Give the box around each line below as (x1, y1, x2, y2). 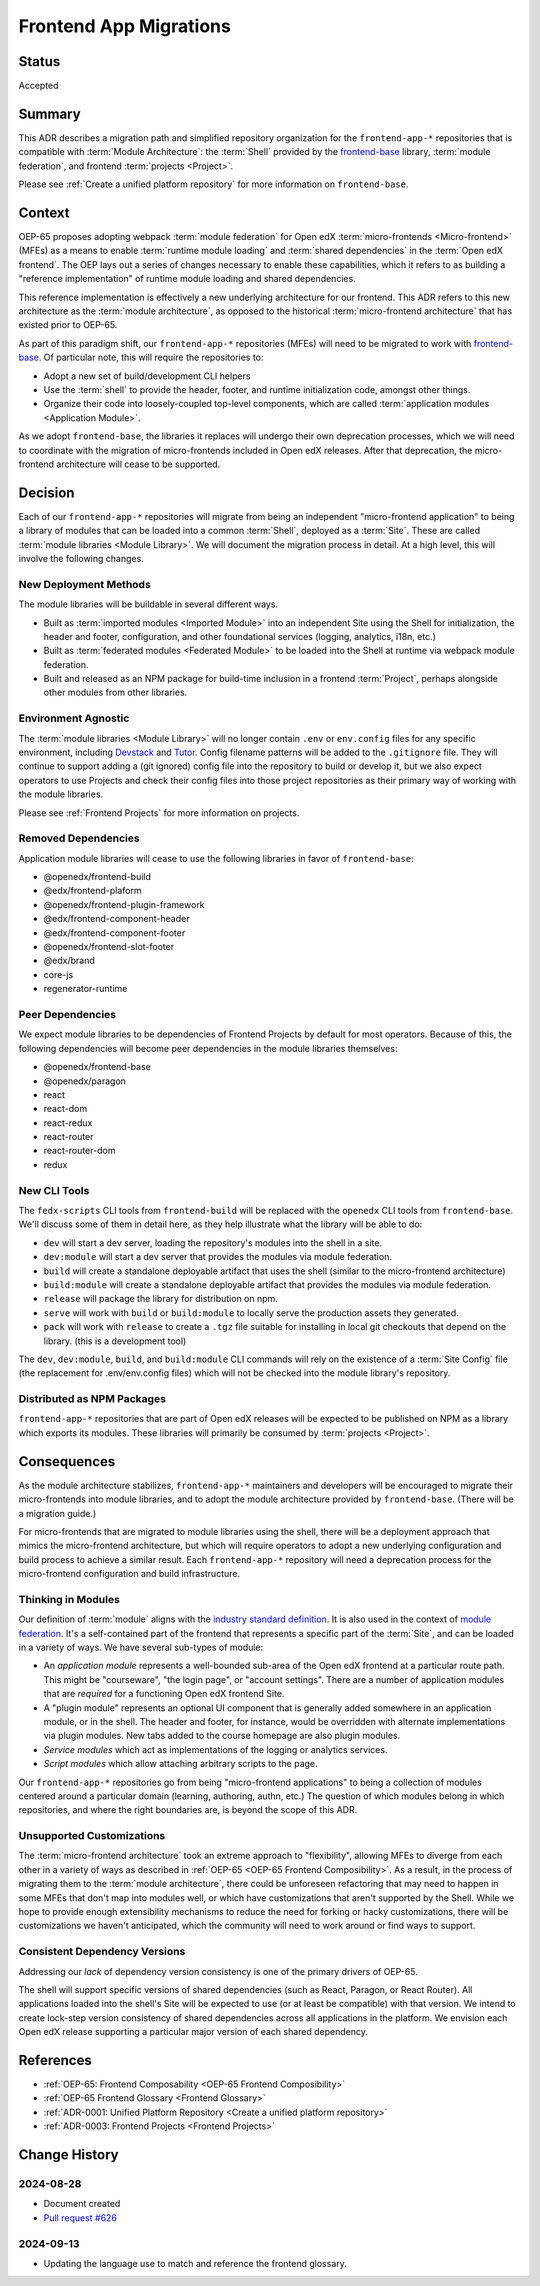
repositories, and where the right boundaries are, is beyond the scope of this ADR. (18, 1804, 358, 1816)
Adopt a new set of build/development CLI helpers (43, 370, 251, 382)
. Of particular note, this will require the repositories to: (38, 351, 264, 364)
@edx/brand (43, 955, 95, 967)
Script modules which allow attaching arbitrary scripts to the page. (43, 1758, 319, 1770)
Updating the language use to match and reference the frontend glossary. (43, 2257, 347, 2269)
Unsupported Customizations (18, 1829, 166, 1843)
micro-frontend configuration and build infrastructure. (18, 1568, 240, 1580)
